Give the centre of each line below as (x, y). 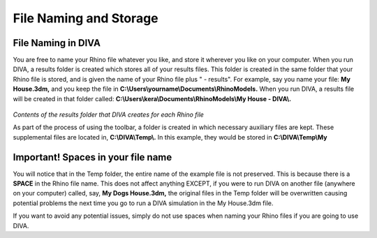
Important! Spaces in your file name (93, 157)
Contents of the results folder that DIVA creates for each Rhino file (108, 114)
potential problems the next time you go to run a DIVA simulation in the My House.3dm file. (143, 203)
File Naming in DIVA (57, 43)
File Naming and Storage (86, 18)
